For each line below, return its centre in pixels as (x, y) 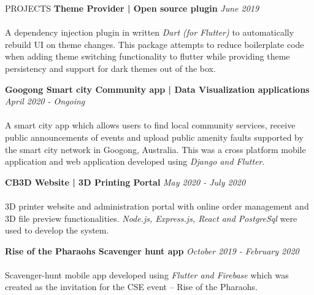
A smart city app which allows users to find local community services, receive (150, 125)
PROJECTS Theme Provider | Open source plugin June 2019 (132, 8)
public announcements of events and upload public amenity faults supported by (154, 137)
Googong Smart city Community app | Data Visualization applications (157, 89)
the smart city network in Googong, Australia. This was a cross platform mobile (155, 149)
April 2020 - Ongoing (45, 101)
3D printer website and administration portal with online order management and (157, 206)
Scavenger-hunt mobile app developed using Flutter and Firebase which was (147, 274)
